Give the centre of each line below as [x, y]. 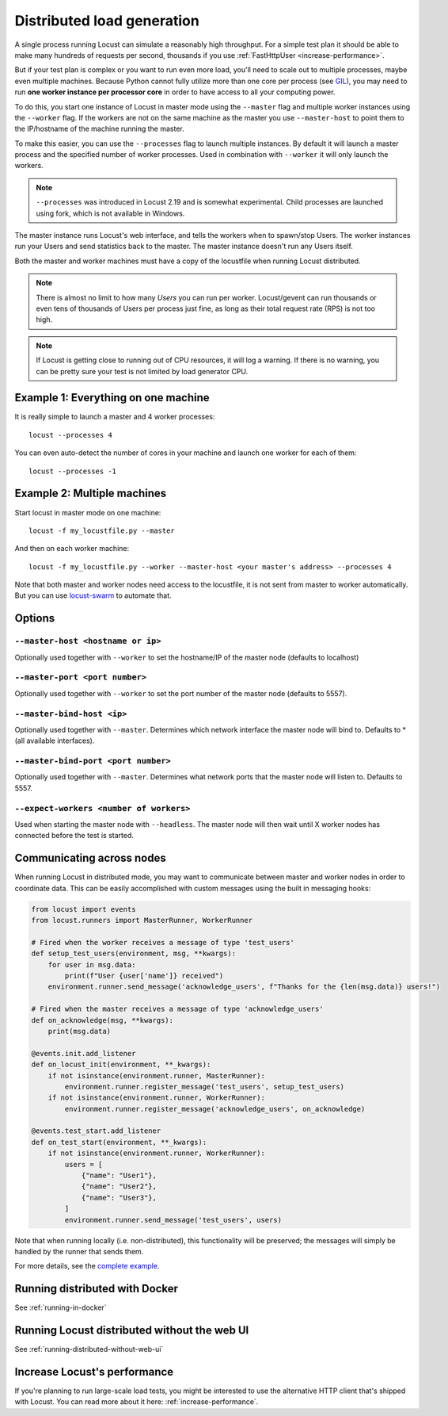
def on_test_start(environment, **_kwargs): [119, 1142]
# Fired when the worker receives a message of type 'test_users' [163, 942]
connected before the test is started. [74, 836]
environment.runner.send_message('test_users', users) [173, 1220]
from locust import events [84, 909]
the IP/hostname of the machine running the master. [100, 129]
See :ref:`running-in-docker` [61, 1307]
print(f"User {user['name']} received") [144, 976]
